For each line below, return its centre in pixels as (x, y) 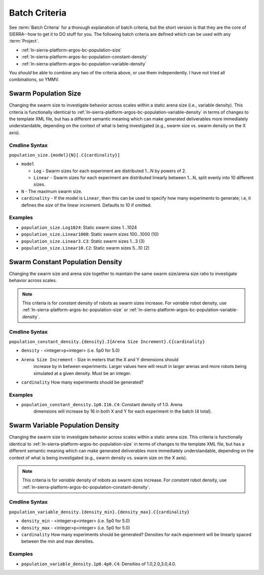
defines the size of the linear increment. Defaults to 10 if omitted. (86, 205)
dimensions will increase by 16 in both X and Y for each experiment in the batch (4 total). (123, 412)
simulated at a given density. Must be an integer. (82, 373)
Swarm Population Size (45, 94)
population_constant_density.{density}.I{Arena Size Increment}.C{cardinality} (107, 342)
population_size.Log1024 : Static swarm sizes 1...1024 (79, 227)
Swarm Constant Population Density (66, 262)
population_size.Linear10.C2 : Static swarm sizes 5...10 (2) (86, 248)
